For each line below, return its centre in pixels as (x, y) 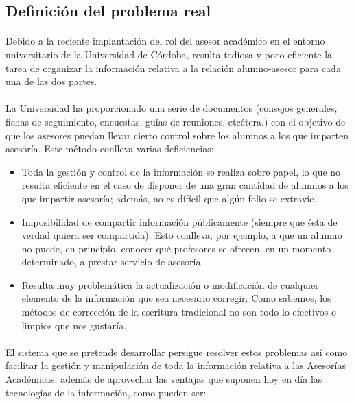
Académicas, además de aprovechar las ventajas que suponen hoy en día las (164, 379)
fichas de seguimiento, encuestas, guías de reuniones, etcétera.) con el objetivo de (176, 121)
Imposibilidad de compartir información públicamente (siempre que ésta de (179, 221)
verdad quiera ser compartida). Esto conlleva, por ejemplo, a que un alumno (182, 235)
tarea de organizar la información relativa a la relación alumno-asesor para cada (173, 68)
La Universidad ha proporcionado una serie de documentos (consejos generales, (172, 108)
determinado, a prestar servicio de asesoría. (113, 262)
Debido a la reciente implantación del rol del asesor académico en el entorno (165, 41)
